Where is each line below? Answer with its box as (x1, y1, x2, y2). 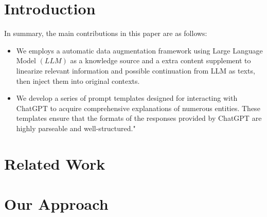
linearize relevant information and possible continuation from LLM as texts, (16, 65, 255, 76)
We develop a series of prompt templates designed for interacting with (16, 93, 238, 103)
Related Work (4, 153, 105, 174)
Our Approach (4, 193, 109, 214)
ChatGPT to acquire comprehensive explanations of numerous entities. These (16, 102, 260, 113)
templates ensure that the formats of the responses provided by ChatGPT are (16, 113, 262, 123)
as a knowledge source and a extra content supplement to (70, 55, 251, 66)
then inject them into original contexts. (16, 75, 140, 86)
